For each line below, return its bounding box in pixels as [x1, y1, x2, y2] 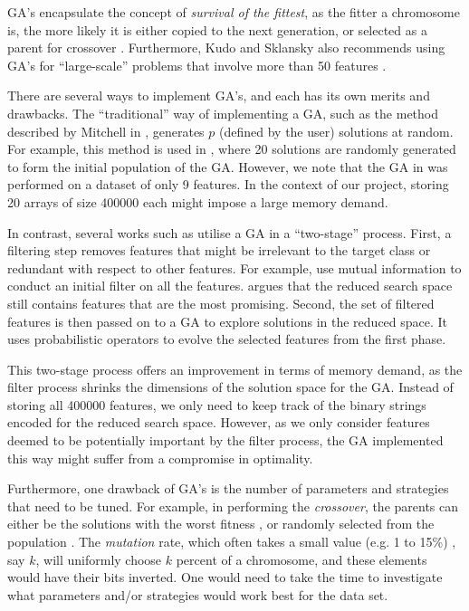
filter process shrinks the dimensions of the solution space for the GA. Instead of [7, 377, 454, 396]
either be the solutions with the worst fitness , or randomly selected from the [7, 514, 435, 533]
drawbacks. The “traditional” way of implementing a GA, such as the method [7, 103, 438, 122]
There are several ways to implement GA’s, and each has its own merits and [7, 86, 430, 105]
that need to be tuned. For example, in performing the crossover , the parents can [7, 496, 459, 515]
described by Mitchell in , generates [7, 121, 205, 140]
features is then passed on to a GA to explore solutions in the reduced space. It [7, 311, 448, 330]
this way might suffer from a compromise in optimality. [7, 448, 313, 467]
